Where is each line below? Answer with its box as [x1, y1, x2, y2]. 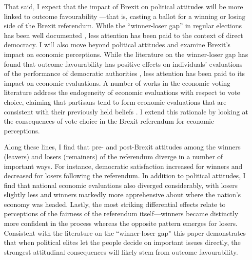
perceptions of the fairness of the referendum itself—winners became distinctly [4, 208, 238, 219]
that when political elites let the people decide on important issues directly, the [4, 237, 241, 247]
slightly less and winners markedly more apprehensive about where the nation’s [4, 189, 241, 200]
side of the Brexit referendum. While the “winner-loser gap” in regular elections [4, 20, 242, 31]
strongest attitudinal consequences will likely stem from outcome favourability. [4, 246, 238, 257]
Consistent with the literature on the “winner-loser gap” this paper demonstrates [4, 227, 246, 238]
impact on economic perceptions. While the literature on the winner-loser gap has [4, 49, 248, 59]
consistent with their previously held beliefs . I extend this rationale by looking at [4, 106, 249, 116]
